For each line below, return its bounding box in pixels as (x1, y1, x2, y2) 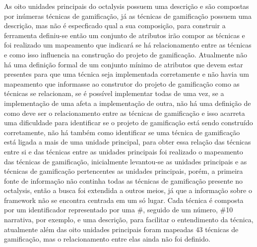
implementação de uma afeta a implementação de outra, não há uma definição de (4, 98, 251, 108)
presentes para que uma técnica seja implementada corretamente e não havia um (4, 69, 249, 79)
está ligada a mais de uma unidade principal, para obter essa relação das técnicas (4, 137, 251, 147)
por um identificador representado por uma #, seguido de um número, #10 (4, 204, 233, 215)
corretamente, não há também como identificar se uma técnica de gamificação (4, 127, 240, 137)
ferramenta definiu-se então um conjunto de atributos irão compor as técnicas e (4, 30, 245, 40)
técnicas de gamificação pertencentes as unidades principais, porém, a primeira (4, 166, 243, 176)
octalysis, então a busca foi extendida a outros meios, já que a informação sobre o (4, 185, 252, 196)
